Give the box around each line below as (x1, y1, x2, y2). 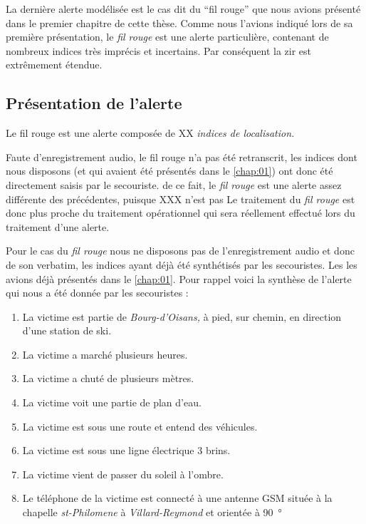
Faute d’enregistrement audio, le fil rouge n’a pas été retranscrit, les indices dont (6, 149, 357, 164)
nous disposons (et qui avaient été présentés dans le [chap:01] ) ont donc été (6, 163, 333, 178)
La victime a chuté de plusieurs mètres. (22, 371, 194, 386)
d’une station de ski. (22, 323, 112, 338)
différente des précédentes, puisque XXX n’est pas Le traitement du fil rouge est (6, 191, 355, 206)
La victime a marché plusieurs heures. (22, 346, 188, 361)
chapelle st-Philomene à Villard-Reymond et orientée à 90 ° (22, 505, 282, 520)
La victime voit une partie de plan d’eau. (22, 395, 202, 410)
